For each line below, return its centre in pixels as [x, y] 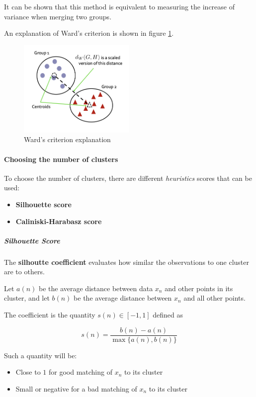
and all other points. [214, 298]
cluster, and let [27, 298]
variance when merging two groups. [58, 16]
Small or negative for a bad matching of [76, 388]
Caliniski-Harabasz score [59, 221]
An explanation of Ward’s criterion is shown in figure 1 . [89, 33]
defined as [168, 315]
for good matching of [80, 372]
